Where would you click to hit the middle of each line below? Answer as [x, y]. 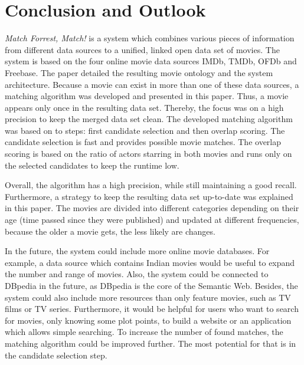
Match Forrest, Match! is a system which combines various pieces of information [150, 38]
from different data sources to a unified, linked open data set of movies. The [142, 49]
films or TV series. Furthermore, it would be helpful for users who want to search [152, 309]
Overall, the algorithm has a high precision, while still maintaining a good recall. [151, 185]
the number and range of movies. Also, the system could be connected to [137, 274]
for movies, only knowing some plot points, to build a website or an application [148, 320]
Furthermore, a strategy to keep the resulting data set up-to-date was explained [149, 196]
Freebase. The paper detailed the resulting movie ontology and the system [139, 72]
